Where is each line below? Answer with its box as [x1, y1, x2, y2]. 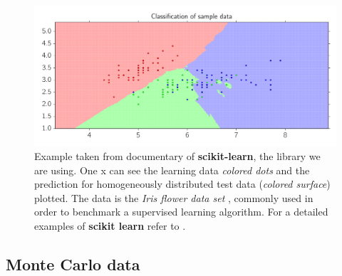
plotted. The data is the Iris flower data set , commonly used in [34, 190, 313, 205]
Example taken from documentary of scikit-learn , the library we [34, 149, 321, 164]
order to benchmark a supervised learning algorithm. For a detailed [34, 204, 328, 219]
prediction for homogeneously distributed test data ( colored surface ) [34, 176, 331, 191]
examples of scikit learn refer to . [34, 218, 186, 233]
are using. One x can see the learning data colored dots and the [34, 162, 310, 177]
